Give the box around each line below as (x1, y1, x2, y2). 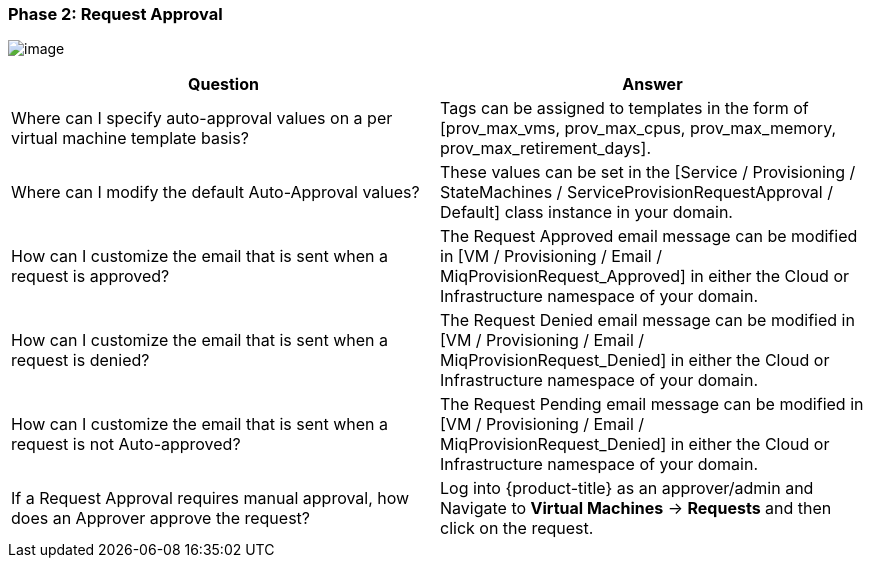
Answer (622, 74, 683, 95)
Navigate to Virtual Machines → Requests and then (440, 498, 832, 519)
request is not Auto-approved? (11, 434, 241, 455)
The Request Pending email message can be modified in (440, 394, 864, 415)
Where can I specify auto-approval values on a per (11, 108, 393, 129)
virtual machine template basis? (11, 128, 249, 149)
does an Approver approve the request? (11, 508, 310, 529)
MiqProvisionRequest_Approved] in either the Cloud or (440, 266, 850, 287)
